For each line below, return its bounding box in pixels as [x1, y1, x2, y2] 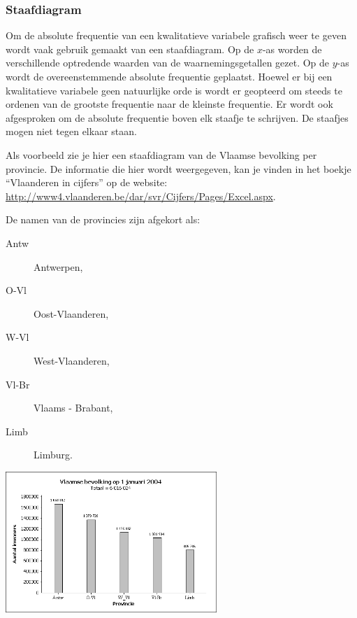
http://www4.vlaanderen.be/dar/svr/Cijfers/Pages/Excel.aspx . [6, 188, 276, 203]
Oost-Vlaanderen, [34, 306, 109, 321]
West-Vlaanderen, [34, 353, 110, 367]
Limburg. [34, 447, 73, 462]
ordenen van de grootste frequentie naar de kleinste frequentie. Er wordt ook [6, 97, 333, 111]
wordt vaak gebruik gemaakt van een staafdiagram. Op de [6, 41, 254, 56]
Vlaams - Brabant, [34, 400, 113, 415]
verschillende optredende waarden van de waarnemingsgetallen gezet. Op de [6, 55, 330, 70]
